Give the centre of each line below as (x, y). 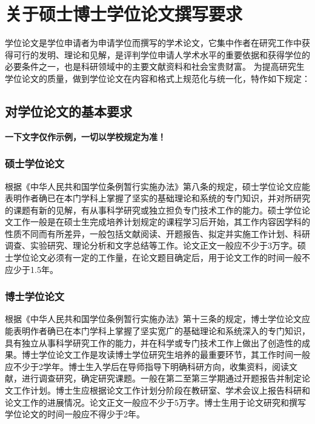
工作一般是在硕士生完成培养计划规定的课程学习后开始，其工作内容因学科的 (161, 222)
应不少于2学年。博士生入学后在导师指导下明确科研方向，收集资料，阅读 (147, 366)
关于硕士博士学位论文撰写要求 (124, 14)
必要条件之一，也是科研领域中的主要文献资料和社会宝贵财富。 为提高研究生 (155, 66)
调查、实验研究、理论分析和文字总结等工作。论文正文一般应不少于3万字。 (151, 245)
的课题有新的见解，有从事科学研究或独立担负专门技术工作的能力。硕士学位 (153, 210)
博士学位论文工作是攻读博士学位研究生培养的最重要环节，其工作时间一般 (166, 355)
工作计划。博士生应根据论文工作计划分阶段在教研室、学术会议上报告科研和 (161, 390)
